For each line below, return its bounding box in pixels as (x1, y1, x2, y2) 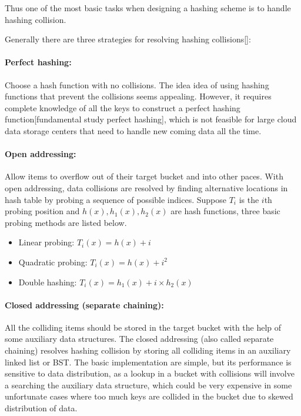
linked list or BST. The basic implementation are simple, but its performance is (5, 355, 292, 368)
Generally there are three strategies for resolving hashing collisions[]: (5, 33, 251, 45)
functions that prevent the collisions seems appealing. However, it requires (5, 90, 272, 102)
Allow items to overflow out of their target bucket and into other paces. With (5, 170, 283, 182)
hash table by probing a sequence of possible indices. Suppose (5, 193, 226, 205)
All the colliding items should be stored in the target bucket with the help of (5, 321, 282, 333)
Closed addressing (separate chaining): (5, 298, 164, 311)
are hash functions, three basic (170, 205, 280, 217)
